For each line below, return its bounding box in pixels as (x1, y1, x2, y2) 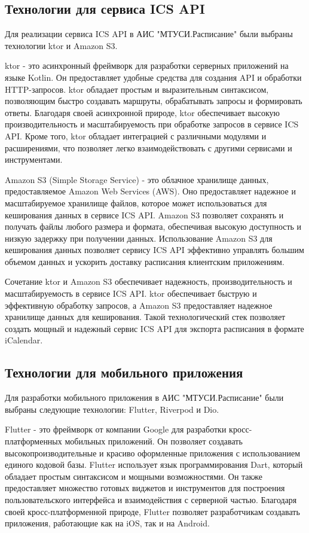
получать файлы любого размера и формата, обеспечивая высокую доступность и (5, 220, 302, 233)
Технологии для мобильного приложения (5, 363, 243, 382)
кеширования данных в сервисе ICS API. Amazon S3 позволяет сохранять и (5, 208, 284, 221)
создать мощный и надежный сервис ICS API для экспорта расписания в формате (5, 322, 304, 334)
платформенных (5, 435, 62, 447)
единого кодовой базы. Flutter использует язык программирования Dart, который (5, 458, 303, 471)
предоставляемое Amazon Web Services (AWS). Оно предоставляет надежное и (5, 185, 296, 197)
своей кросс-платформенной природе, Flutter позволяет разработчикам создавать (5, 505, 300, 517)
